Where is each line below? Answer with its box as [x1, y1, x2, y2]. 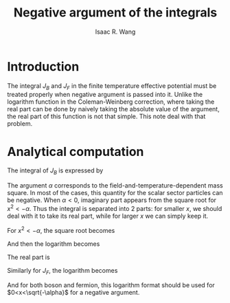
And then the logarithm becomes [7, 239, 100, 248]
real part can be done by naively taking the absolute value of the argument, [7, 105, 220, 113]
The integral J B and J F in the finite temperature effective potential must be [7, 81, 217, 91]
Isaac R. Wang [95, 27, 136, 36]
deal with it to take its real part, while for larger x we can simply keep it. [7, 212, 209, 220]
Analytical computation [7, 144, 144, 159]
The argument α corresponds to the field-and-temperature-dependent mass [7, 181, 223, 190]
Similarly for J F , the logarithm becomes [7, 266, 118, 276]
